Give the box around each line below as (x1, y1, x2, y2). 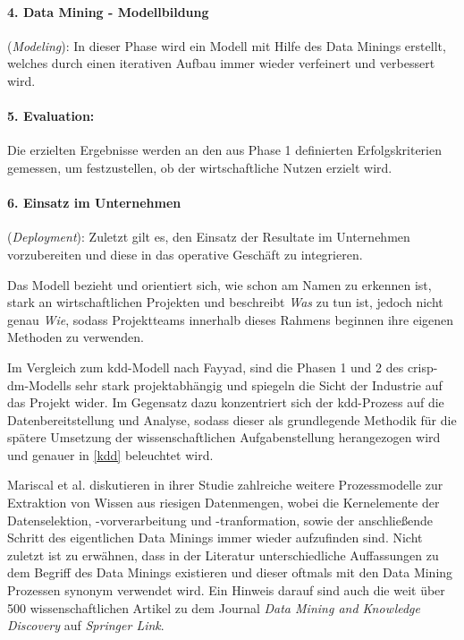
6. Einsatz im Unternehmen (7, 193, 181, 212)
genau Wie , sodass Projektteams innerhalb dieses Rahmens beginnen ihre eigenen (7, 310, 454, 329)
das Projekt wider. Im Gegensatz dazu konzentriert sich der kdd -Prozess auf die (7, 393, 444, 412)
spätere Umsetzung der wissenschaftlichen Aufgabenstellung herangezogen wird (7, 428, 441, 447)
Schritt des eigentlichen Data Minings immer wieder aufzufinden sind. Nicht (7, 528, 423, 547)
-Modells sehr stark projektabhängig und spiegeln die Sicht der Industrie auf (24, 375, 443, 394)
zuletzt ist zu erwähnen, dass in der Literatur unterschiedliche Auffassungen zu (7, 545, 439, 564)
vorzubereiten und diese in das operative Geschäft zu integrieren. (7, 244, 363, 263)
